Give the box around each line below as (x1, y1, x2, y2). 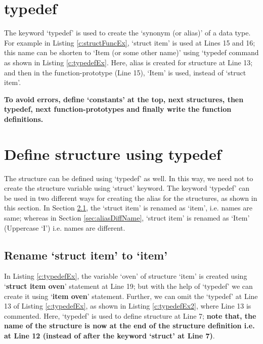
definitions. (4, 113, 43, 124)
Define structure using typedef (4, 143, 222, 164)
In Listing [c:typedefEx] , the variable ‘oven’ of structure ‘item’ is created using (4, 271, 247, 281)
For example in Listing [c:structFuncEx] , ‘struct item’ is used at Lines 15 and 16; (4, 37, 255, 48)
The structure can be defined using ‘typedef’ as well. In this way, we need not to (4, 173, 253, 183)
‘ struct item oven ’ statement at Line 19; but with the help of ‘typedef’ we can (4, 280, 253, 291)
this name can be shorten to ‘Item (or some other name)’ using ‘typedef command (4, 47, 259, 58)
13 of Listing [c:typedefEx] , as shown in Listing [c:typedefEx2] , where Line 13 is (4, 300, 251, 311)
